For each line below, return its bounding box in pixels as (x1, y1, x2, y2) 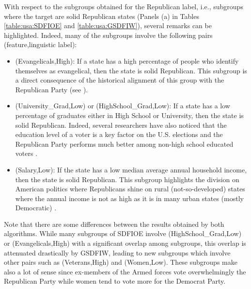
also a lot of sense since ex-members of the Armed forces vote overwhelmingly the (4, 266, 246, 276)
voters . (15, 148, 38, 158)
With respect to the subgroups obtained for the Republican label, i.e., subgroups (4, 1, 243, 11)
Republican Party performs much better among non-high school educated (15, 138, 234, 149)
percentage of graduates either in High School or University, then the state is (15, 110, 244, 120)
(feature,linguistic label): (4, 39, 77, 50)
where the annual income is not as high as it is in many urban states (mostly (15, 193, 244, 203)
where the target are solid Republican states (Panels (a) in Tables (4, 11, 199, 21)
